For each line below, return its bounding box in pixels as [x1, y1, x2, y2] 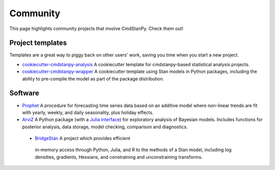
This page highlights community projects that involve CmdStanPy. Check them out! [9, 25, 183, 32]
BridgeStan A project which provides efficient [35, 135, 130, 141]
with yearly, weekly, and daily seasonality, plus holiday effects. [22, 109, 154, 116]
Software [9, 89, 39, 98]
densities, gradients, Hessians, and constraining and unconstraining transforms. [35, 154, 203, 160]
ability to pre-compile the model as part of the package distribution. [22, 75, 164, 81]
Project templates [9, 39, 67, 47]
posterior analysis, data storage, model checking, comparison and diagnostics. [22, 124, 188, 130]
